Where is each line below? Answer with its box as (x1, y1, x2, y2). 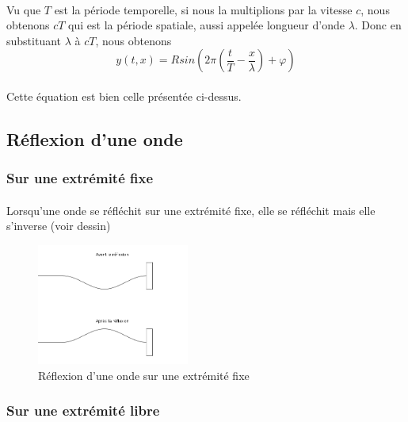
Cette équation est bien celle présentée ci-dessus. (6, 87, 242, 104)
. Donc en (354, 17, 402, 33)
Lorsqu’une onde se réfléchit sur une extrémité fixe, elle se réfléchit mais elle (6, 201, 376, 218)
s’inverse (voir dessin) (6, 217, 111, 234)
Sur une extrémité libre (6, 401, 160, 420)
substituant (6, 32, 62, 48)
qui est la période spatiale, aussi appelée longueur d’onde (68, 17, 345, 33)
